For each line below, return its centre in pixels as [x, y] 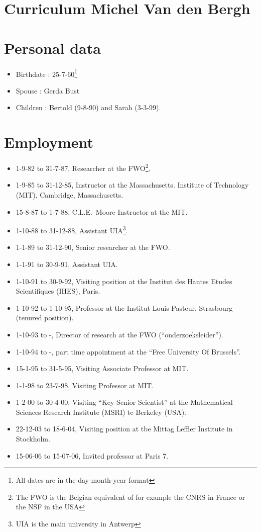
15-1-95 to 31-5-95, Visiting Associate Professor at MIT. [102, 368]
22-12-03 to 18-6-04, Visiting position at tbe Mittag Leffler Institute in [124, 429]
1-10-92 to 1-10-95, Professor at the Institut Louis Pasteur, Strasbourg [124, 307]
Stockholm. [33, 439]
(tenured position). [45, 318]
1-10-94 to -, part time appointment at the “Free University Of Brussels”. [128, 351]
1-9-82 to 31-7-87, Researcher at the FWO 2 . [83, 167]
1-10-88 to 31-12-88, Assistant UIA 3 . [72, 230]
